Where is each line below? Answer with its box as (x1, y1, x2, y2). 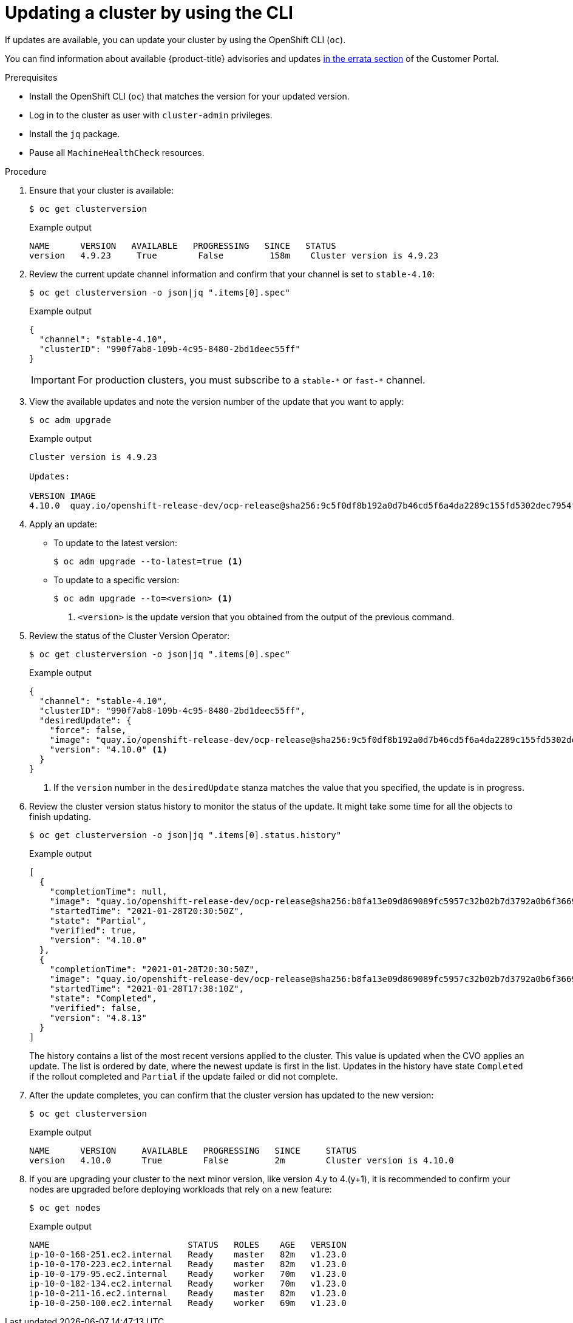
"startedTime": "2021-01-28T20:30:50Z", (49, 905, 245, 916)
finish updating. (29, 811, 91, 822)
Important (31, 373, 75, 386)
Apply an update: (29, 518, 98, 529)
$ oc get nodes (29, 1202, 101, 1213)
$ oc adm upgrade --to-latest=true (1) (53, 556, 243, 566)
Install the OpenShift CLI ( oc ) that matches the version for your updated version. (29, 90, 350, 101)
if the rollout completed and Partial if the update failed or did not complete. (29, 1071, 338, 1081)
